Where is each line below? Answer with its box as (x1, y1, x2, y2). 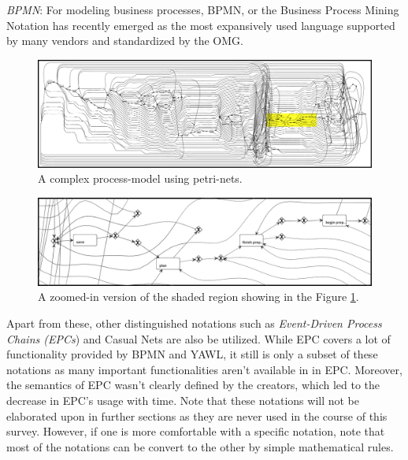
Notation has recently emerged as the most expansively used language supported (6, 17, 395, 33)
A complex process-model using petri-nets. (38, 170, 243, 187)
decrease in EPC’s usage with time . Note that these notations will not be (6, 391, 360, 408)
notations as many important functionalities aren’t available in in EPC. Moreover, (6, 361, 402, 377)
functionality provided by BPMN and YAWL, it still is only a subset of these (6, 346, 378, 362)
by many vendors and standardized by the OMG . (6, 32, 243, 49)
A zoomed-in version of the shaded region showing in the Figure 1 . (38, 288, 359, 305)
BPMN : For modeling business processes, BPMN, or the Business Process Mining (6, 2, 399, 17)
